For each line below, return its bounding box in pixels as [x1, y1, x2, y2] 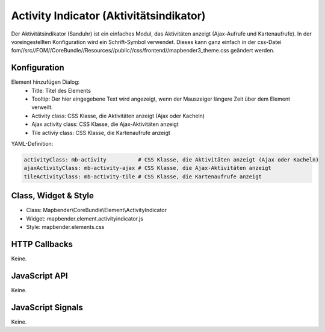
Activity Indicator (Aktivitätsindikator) [11, 9, 206, 22]
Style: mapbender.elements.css [26, 224, 105, 231]
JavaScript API [11, 271, 69, 281]
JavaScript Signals [11, 302, 84, 313]
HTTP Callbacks [11, 239, 73, 249]
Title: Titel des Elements [31, 87, 91, 94]
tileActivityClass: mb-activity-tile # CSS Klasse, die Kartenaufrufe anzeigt [23, 173, 262, 180]
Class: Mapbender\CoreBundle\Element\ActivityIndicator [26, 207, 167, 214]
